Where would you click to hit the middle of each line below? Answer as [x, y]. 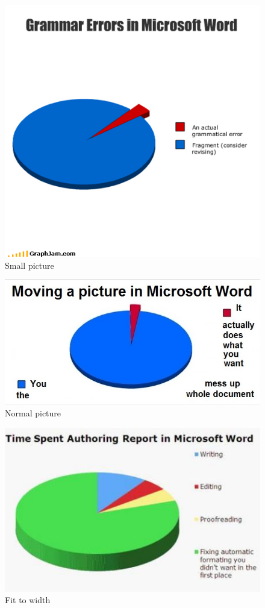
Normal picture [33, 413]
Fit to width [28, 600]
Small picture [30, 265]
